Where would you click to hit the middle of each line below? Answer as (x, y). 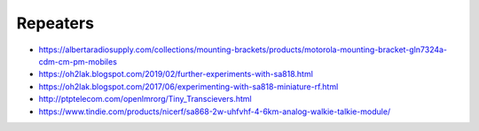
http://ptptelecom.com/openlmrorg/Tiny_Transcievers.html (145, 99)
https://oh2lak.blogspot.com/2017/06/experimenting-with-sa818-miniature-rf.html (188, 86)
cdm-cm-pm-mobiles (78, 61)
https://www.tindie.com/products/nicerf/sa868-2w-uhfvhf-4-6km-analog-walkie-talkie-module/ (215, 112)
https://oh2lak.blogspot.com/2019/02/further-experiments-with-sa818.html (176, 74)
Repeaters (55, 23)
